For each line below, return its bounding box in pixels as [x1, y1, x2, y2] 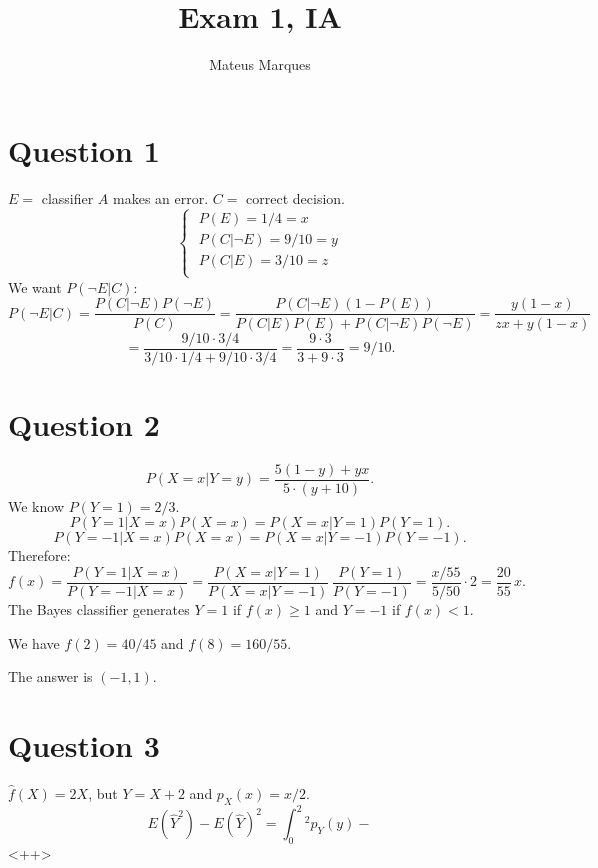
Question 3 [8, 725, 160, 765]
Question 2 [8, 403, 160, 444]
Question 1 [8, 129, 160, 170]
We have [8, 632, 60, 653]
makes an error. [113, 187, 209, 208]
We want [8, 276, 62, 297]
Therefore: [8, 545, 71, 566]
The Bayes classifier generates [8, 599, 190, 620]
